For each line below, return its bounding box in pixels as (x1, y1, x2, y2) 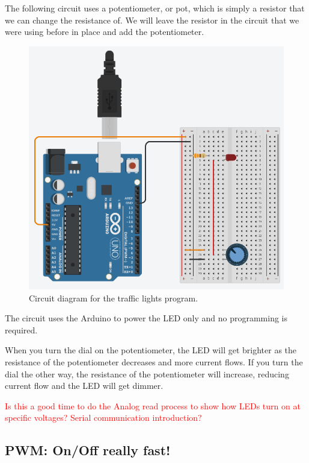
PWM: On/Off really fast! (5, 441, 171, 459)
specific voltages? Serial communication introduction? (5, 411, 202, 424)
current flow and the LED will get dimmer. (5, 379, 164, 392)
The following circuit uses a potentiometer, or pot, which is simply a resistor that (5, 2, 305, 14)
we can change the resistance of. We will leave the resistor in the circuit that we (5, 13, 299, 26)
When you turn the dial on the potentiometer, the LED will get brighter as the (5, 344, 297, 356)
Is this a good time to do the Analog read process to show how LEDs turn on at (5, 399, 301, 412)
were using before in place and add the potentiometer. (5, 25, 204, 38)
